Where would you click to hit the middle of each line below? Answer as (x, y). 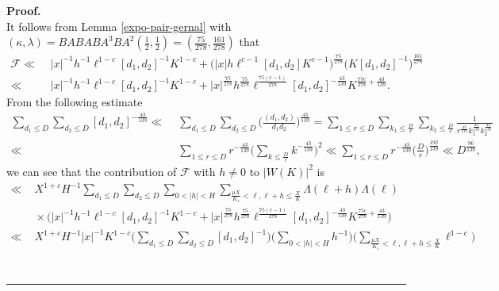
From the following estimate (75, 102)
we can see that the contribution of (92, 171)
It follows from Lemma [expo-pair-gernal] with (119, 26)
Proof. (24, 10)
